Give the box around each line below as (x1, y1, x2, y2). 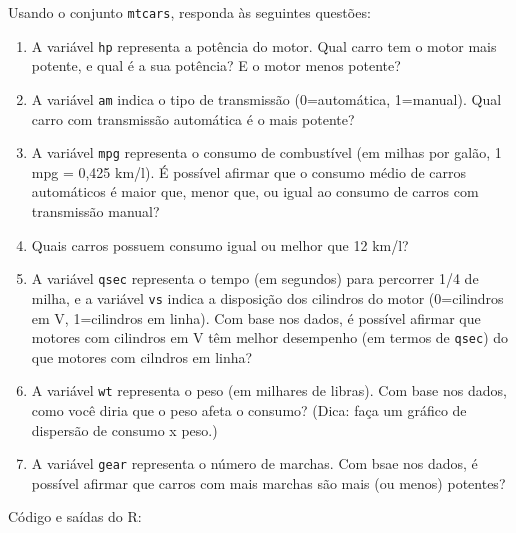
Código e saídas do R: (8, 506, 142, 527)
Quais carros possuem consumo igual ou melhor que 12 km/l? (31, 234, 409, 255)
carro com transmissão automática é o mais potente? (31, 108, 355, 129)
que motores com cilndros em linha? (31, 346, 253, 367)
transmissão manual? (31, 201, 160, 221)
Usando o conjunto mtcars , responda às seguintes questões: (8, 2, 371, 22)
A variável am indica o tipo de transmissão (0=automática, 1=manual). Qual (31, 88, 502, 109)
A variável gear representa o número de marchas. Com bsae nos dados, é (31, 453, 478, 474)
